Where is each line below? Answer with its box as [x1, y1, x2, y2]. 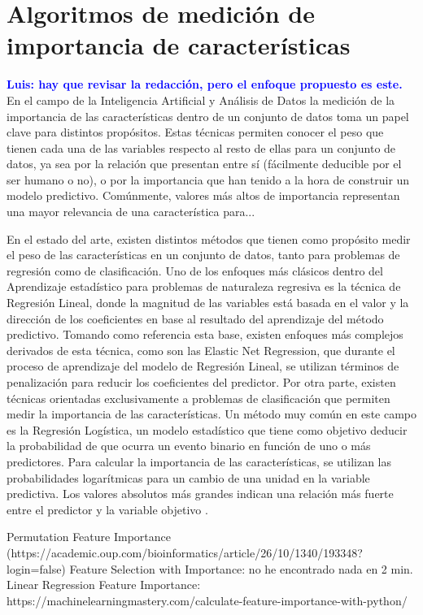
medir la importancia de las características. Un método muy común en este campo [7, 405, 417, 422]
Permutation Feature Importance [7, 528, 171, 545]
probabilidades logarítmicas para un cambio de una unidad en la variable [7, 469, 370, 486]
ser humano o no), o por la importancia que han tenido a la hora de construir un [7, 171, 410, 188]
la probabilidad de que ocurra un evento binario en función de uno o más [7, 437, 371, 454]
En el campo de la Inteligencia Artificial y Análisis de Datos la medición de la [7, 91, 395, 108]
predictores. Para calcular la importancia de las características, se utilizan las [7, 453, 392, 470]
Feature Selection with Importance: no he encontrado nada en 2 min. [69, 560, 413, 577]
